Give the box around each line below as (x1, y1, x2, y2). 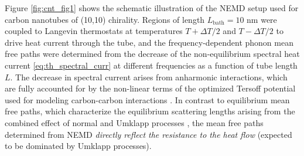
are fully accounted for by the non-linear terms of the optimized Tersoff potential (5, 82, 296, 94)
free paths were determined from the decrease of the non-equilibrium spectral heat (5, 48, 300, 60)
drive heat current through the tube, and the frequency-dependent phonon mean (5, 36, 293, 48)
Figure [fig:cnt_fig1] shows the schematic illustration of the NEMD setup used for (5, 2, 299, 13)
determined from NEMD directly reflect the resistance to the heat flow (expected (5, 128, 292, 140)
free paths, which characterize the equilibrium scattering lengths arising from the (5, 105, 295, 117)
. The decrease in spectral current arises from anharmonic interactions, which (10, 70, 288, 83)
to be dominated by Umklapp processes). (5, 140, 152, 152)
